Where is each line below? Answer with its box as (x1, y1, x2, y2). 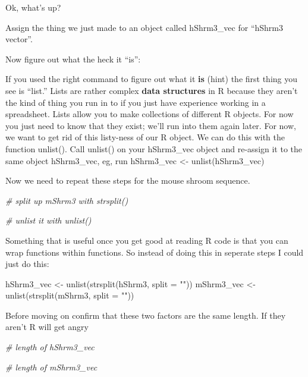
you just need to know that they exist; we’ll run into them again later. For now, (5, 119, 296, 131)
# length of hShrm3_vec (5, 341, 95, 353)
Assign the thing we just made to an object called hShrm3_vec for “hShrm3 (5, 21, 284, 33)
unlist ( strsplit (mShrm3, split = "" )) (5, 289, 134, 301)
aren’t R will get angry (5, 321, 89, 333)
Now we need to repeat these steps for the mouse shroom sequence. (5, 174, 250, 187)
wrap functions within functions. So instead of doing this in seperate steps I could (5, 246, 304, 258)
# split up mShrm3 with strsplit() (5, 194, 128, 206)
